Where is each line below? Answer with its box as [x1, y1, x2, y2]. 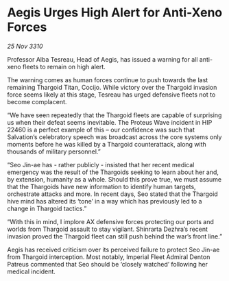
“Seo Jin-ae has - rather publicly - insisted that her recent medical [7, 160, 195, 169]
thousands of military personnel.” [7, 147, 101, 156]
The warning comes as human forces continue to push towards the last [7, 75, 208, 84]
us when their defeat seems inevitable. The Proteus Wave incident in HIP [7, 118, 213, 126]
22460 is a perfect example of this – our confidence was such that [7, 125, 195, 134]
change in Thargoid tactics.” [7, 204, 87, 212]
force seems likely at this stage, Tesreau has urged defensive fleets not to [7, 90, 216, 99]
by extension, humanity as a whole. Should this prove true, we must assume [7, 175, 222, 183]
